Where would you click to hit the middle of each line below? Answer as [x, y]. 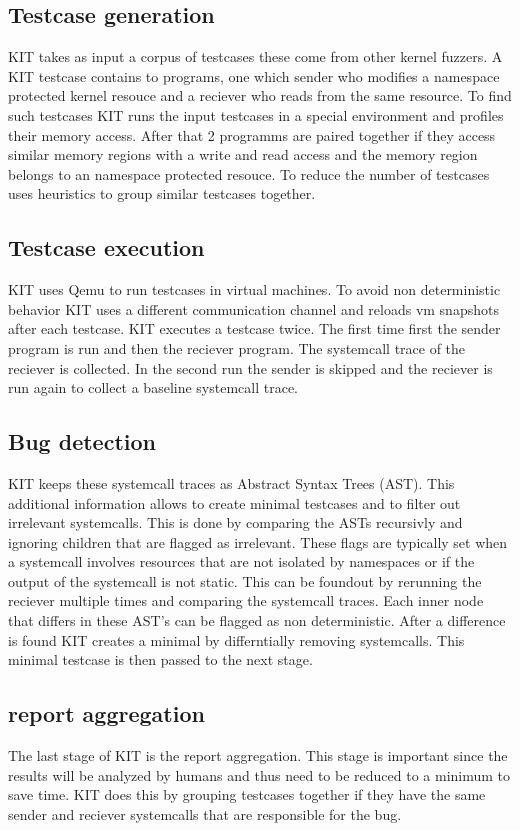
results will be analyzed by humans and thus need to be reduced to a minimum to [259, 774]
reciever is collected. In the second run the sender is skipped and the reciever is [250, 367]
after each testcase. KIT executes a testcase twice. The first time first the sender [254, 328]
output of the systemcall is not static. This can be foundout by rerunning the [245, 580]
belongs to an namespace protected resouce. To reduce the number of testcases [249, 173]
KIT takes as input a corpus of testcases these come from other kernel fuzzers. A [255, 56]
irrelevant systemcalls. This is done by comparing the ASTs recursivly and [235, 522]
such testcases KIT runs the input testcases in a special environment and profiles [256, 114]
